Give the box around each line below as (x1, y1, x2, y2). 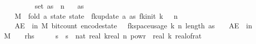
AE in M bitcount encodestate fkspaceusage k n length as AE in (14, 20, 252, 31)
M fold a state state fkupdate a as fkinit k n (14, 10, 178, 21)
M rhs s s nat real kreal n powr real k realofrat (4, 30, 202, 40)
